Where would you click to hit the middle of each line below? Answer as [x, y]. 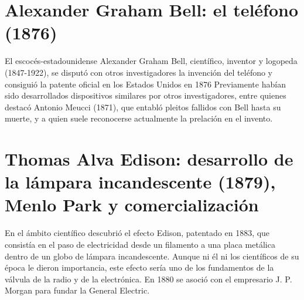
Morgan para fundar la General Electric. [77, 290]
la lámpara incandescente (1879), [140, 182]
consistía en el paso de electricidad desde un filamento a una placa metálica [140, 244]
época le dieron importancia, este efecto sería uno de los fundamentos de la [139, 267]
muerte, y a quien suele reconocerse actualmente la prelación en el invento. [139, 118]
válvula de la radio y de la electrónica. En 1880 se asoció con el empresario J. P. [148, 279]
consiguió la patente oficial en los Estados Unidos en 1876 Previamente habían [145, 84]
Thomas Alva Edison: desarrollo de [149, 159]
